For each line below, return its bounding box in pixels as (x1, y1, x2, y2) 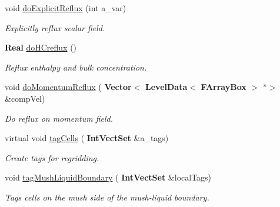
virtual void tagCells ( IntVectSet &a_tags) (5, 132, 169, 144)
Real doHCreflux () (5, 41, 77, 54)
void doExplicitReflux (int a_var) (5, 2, 126, 14)
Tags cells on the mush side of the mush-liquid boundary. (5, 191, 209, 203)
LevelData (145, 81, 188, 93)
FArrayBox (201, 81, 246, 93)
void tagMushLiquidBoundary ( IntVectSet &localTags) (5, 171, 212, 183)
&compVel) (5, 92, 45, 104)
